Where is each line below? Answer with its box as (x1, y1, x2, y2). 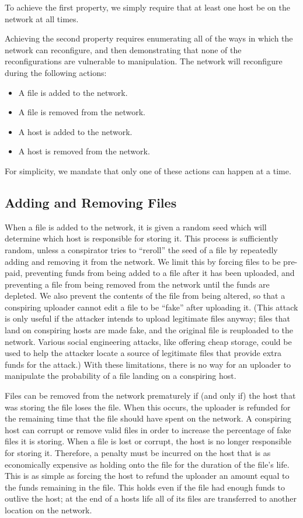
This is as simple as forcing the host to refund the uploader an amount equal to (5, 469, 290, 482)
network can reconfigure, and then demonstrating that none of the (5, 43, 242, 56)
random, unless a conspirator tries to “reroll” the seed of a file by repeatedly (5, 243, 278, 255)
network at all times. (5, 12, 79, 25)
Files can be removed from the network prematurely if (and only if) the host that (5, 389, 296, 402)
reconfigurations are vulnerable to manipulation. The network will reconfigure (5, 55, 283, 67)
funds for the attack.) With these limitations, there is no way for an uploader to (5, 358, 291, 370)
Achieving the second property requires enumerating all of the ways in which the (5, 32, 293, 44)
